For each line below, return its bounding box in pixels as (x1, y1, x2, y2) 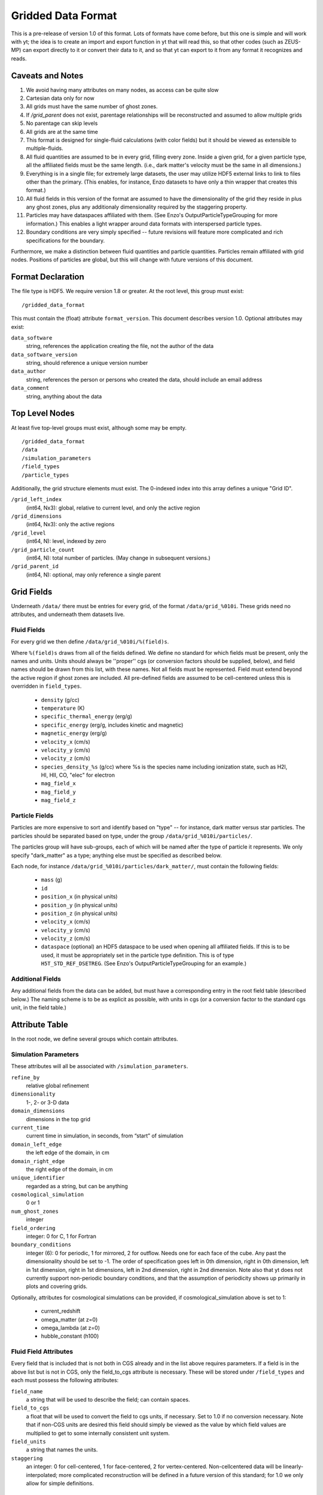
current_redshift (41, 1307, 81, 1315)
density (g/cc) (41, 696, 80, 703)
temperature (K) (41, 704, 85, 712)
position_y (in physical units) (41, 901, 118, 908)
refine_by (11, 1074, 40, 1081)
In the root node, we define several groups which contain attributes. (11, 1035, 179, 1043)
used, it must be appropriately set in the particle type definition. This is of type (41, 951, 234, 959)
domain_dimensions (11, 1107, 65, 1115)
